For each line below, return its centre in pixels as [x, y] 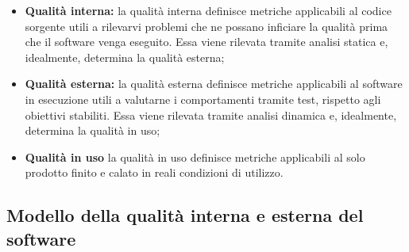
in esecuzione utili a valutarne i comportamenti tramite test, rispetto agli [203, 99]
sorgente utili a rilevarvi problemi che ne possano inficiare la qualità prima [206, 26]
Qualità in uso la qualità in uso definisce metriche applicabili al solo [195, 157]
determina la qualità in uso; [93, 130]
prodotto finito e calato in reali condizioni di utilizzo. [154, 172]
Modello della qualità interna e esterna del [185, 215]
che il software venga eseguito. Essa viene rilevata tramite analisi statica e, [206, 42]
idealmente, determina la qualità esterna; [125, 57]
